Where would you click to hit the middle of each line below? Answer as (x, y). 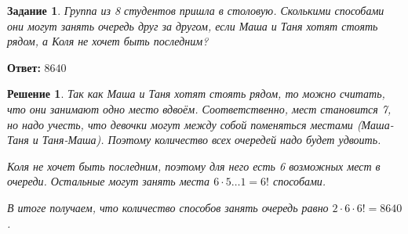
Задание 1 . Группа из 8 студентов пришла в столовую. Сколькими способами (196, 10)
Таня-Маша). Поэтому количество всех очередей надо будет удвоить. (211, 140)
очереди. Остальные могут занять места (109, 181)
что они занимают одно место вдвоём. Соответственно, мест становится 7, (199, 108)
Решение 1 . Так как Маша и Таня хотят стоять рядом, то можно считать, (196, 94)
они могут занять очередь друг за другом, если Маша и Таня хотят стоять (193, 25)
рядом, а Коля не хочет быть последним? (108, 41)
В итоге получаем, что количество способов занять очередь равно (168, 207)
